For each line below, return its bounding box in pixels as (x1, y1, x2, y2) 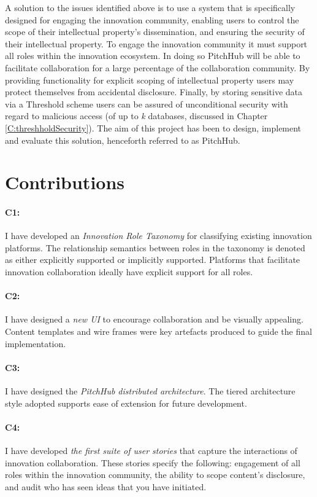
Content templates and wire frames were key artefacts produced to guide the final (5, 325, 312, 338)
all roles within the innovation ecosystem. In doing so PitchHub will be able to (5, 49, 300, 62)
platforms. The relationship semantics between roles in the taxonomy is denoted (5, 241, 305, 254)
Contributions (5, 170, 125, 195)
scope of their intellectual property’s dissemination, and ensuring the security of (5, 25, 305, 38)
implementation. (5, 337, 66, 350)
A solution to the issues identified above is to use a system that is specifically (5, 1, 296, 14)
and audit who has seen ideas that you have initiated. (5, 480, 207, 493)
